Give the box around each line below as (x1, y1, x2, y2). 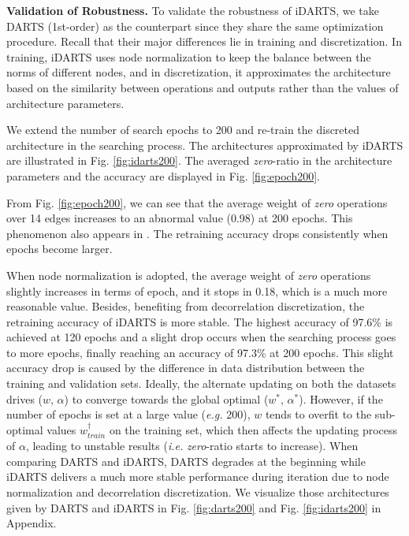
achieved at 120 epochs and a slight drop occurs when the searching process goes (6, 329, 396, 345)
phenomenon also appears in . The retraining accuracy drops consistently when (6, 225, 389, 241)
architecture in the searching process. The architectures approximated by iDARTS (6, 136, 403, 153)
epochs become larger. (6, 240, 113, 257)
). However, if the (299, 390, 383, 407)
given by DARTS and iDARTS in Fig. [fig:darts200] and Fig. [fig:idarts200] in (6, 499, 381, 516)
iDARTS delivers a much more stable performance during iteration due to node (6, 468, 389, 485)
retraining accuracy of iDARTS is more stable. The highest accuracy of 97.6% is (6, 313, 393, 329)
